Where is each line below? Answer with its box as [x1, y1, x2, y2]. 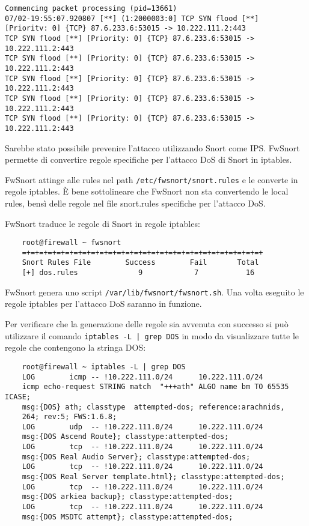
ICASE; [5, 392, 31, 401]
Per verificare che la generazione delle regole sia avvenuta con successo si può [5, 318, 289, 330]
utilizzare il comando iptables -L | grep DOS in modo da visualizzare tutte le [5, 329, 299, 342]
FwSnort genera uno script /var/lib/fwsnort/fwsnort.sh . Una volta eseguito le [5, 285, 304, 298]
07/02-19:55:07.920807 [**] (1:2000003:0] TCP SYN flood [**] [5, 14, 259, 23]
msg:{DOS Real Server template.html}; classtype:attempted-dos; [22, 473, 285, 482]
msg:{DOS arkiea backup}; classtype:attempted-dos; [22, 492, 233, 501]
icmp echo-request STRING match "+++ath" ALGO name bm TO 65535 [22, 382, 289, 391]
